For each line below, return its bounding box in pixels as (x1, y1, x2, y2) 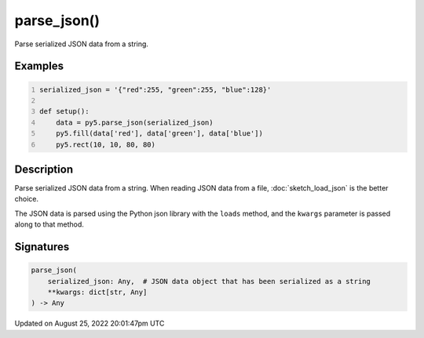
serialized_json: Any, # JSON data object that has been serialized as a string (47, 277, 371, 285)
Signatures (14, 240, 70, 253)
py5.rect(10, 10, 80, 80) (56, 140, 156, 149)
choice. (14, 194, 39, 204)
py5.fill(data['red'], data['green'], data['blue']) (56, 129, 263, 138)
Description (14, 162, 74, 176)
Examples (14, 60, 64, 73)
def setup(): (39, 107, 90, 116)
